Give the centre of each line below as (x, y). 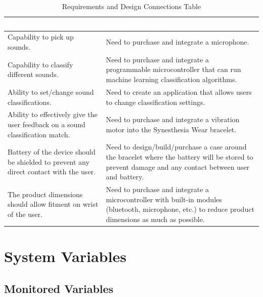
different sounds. (33, 74)
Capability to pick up (41, 37)
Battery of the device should (52, 152)
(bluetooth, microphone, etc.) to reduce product (180, 209)
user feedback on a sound (47, 124)
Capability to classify (40, 64)
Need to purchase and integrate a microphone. (178, 42)
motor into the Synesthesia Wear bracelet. (171, 129)
